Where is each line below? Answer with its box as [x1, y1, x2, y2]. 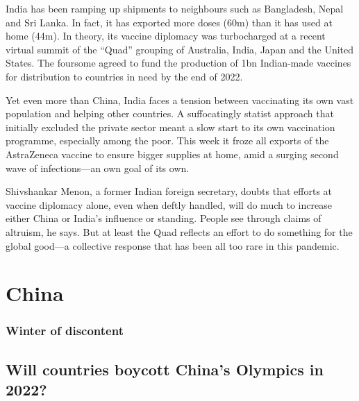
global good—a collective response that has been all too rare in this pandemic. [6, 238, 340, 253]
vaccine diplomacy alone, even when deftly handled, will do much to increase [6, 197, 332, 212]
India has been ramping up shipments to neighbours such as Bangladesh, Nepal [6, 1, 344, 15]
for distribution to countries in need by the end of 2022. [6, 69, 243, 83]
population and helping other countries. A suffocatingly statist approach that [6, 106, 334, 121]
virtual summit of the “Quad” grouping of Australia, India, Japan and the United [6, 42, 354, 56]
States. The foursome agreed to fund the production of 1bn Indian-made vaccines [6, 56, 351, 70]
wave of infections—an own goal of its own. [6, 160, 190, 175]
